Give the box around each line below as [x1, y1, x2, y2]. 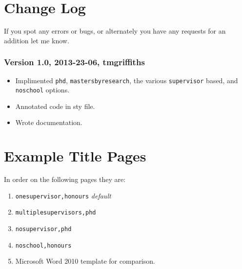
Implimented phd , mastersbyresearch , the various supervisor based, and [15, 75, 238, 85]
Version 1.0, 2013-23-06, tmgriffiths [4, 56, 145, 68]
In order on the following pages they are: [4, 174, 126, 184]
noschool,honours [15, 242, 72, 249]
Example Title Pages [4, 146, 146, 166]
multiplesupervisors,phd [15, 209, 96, 216]
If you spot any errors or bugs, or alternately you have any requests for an [4, 26, 226, 36]
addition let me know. [4, 35, 69, 45]
